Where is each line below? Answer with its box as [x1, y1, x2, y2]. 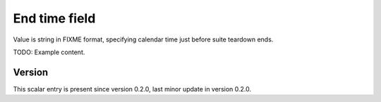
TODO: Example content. [13, 48, 85, 56]
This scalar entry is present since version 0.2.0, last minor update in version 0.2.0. [13, 84, 252, 93]
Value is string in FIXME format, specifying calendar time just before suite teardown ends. [13, 35, 274, 44]
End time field [13, 11, 96, 26]
